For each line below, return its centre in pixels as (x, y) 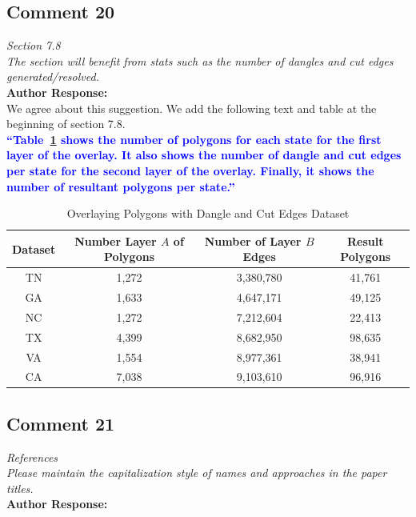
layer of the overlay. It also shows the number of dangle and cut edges (204, 155)
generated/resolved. (53, 76)
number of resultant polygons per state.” (121, 186)
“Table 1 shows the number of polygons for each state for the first (194, 139)
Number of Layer (253, 240)
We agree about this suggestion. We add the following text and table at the (192, 108)
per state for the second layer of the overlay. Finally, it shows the (190, 170)
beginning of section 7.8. (66, 124)
